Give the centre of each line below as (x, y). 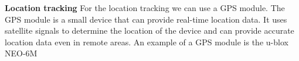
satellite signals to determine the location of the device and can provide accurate (149, 31)
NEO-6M (21, 53)
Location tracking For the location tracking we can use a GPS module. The (145, 8)
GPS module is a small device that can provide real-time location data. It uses (146, 19)
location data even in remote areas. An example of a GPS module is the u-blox (147, 42)
